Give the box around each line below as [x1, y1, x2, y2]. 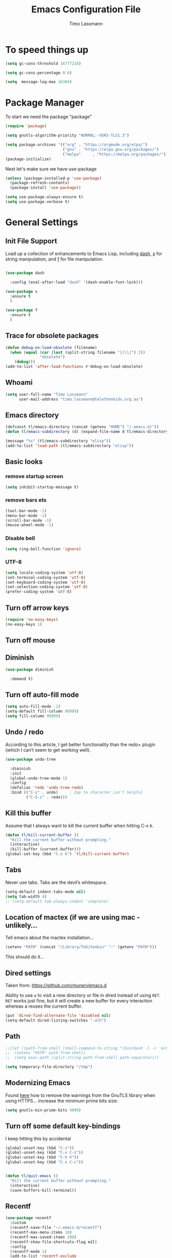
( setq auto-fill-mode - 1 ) [5, 704, 60, 709]
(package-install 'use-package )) [10, 185, 81, 190]
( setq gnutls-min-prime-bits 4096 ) [5, 1107, 81, 1113]
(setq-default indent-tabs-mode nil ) [5, 889, 86, 894]
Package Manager [5, 96, 84, 108]
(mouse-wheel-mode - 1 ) [5, 522, 54, 528]
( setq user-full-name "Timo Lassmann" [5, 391, 88, 397]
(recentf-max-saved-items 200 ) [10, 1234, 77, 1240]
